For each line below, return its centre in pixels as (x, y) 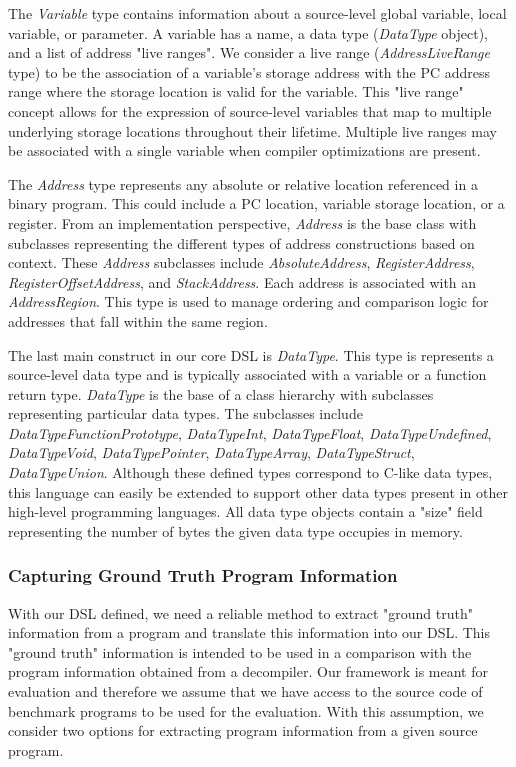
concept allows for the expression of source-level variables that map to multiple (250, 110)
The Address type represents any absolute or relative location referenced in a (243, 183)
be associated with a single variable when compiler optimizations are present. (244, 150)
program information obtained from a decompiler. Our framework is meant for (248, 671)
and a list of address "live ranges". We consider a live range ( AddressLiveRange (249, 52)
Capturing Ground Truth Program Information (203, 575)
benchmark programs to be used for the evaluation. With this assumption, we (246, 710)
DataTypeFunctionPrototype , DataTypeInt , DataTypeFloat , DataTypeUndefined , (250, 432)
